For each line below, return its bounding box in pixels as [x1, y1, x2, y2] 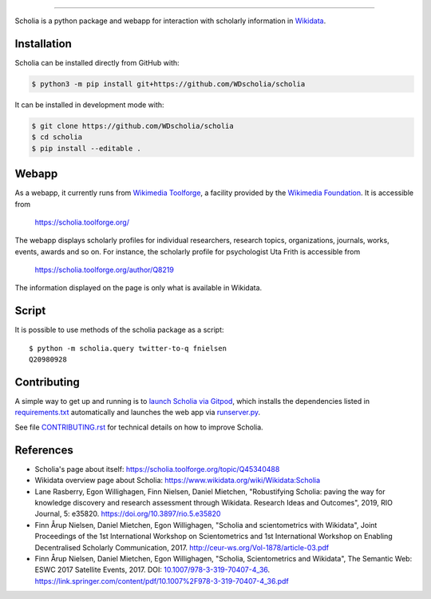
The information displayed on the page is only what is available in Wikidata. [14, 283, 263, 293]
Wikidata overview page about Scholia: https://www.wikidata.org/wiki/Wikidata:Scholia [34, 476, 321, 485]
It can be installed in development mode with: [14, 100, 164, 110]
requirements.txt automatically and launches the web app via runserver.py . [14, 408, 261, 417]
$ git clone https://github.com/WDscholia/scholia [31, 121, 235, 130]
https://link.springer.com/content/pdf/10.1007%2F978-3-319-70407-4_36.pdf [34, 576, 289, 585]
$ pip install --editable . [31, 144, 141, 153]
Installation [14, 37, 72, 50]
